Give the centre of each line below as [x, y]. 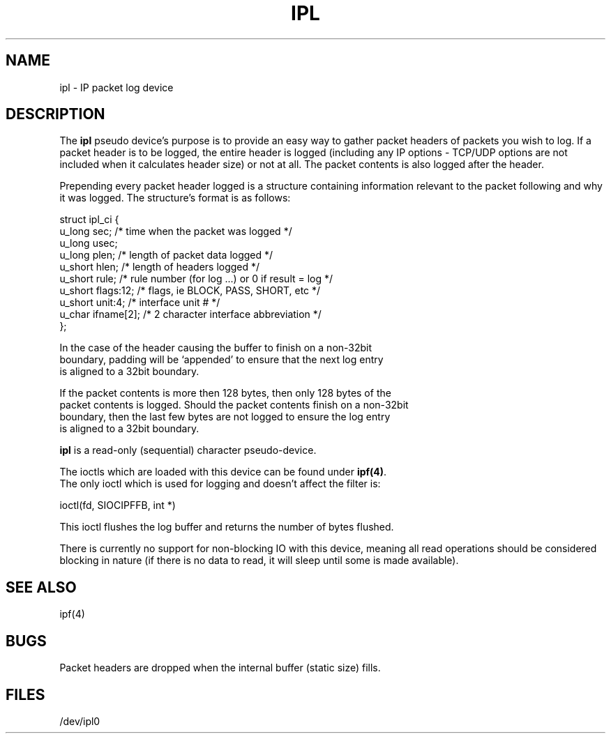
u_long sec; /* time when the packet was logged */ [176, 231]
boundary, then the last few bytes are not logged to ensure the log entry [225, 417]
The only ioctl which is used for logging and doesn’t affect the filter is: [220, 484]
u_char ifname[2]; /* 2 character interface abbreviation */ [190, 314]
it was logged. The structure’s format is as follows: [175, 198]
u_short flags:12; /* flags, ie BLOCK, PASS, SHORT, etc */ [190, 291]
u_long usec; [89, 243]
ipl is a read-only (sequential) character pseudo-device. [188, 450]
